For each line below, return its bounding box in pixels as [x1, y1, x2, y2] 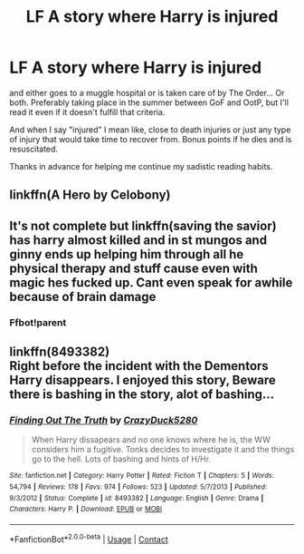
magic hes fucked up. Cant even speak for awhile [9, 275, 293, 290]
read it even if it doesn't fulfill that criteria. [9, 106, 166, 117]
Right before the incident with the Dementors [9, 358, 269, 374]
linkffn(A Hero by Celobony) [9, 188, 171, 203]
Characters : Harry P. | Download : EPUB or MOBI [9, 505, 163, 514]
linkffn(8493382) [9, 345, 110, 360]
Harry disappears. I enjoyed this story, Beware [9, 373, 276, 388]
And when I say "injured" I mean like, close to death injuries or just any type [9, 124, 291, 135]
